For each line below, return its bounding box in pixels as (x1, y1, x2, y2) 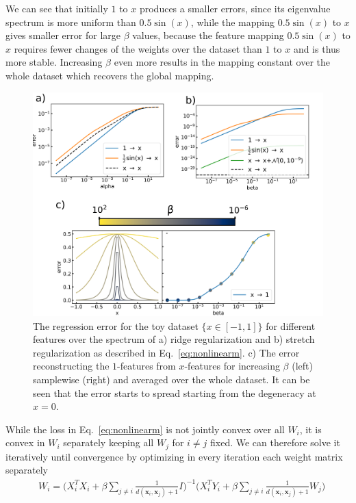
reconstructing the (33, 359, 110, 373)
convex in (5, 435, 45, 450)
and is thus (293, 41, 340, 55)
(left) (292, 359, 313, 373)
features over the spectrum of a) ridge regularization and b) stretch (33, 332, 315, 346)
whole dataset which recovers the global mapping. (5, 68, 214, 82)
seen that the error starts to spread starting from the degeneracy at (33, 385, 316, 400)
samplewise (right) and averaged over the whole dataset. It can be (33, 372, 310, 387)
